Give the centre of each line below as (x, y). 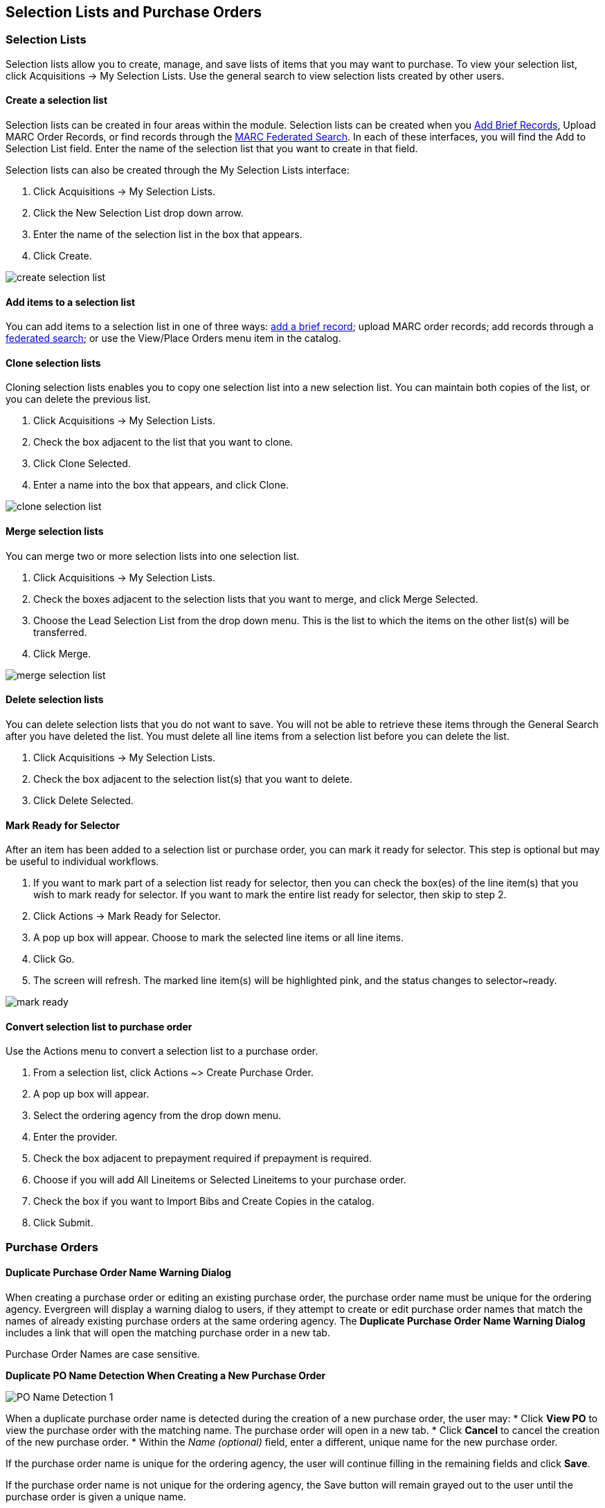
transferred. (60, 632)
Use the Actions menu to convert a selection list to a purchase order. (162, 1051)
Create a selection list (57, 100)
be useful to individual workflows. (82, 862)
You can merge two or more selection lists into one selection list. (153, 556)
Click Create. (63, 256)
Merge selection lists (55, 532)
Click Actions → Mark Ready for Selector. (127, 916)
